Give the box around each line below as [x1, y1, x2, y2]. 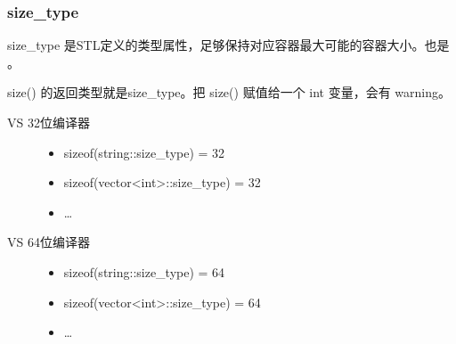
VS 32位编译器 [7, 113, 90, 131]
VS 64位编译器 [7, 233, 90, 251]
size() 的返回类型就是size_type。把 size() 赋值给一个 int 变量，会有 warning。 [7, 83, 452, 102]
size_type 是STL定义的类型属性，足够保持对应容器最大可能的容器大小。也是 [7, 36, 450, 54]
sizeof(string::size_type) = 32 [63, 143, 225, 161]
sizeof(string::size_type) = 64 [63, 262, 225, 281]
